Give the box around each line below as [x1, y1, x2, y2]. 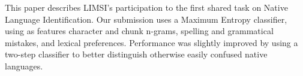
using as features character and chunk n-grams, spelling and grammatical [5, 25, 274, 37]
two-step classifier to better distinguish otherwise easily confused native [5, 48, 268, 60]
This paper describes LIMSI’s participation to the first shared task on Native [5, 1, 288, 13]
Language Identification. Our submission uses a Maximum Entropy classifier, [5, 13, 287, 25]
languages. [5, 59, 43, 72]
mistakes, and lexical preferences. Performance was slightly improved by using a [5, 36, 298, 48]
